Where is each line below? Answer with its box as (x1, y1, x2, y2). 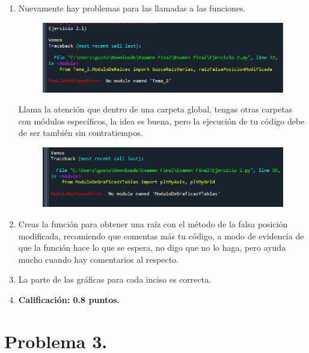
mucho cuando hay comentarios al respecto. (18, 253, 179, 265)
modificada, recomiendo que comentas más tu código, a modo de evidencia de (18, 229, 304, 242)
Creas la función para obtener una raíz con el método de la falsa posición (18, 218, 288, 230)
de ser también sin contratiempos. (18, 126, 143, 139)
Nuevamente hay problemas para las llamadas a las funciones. (18, 2, 246, 14)
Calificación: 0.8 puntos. (18, 293, 120, 306)
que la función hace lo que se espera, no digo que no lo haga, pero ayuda (18, 241, 286, 254)
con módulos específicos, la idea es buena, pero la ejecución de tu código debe (18, 114, 305, 127)
